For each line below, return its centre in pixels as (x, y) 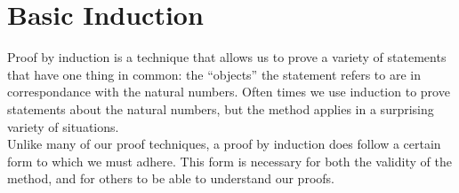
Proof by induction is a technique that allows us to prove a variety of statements (227, 57)
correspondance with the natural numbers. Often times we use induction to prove (229, 92)
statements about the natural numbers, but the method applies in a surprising (221, 108)
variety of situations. (63, 126)
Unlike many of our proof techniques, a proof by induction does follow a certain (224, 144)
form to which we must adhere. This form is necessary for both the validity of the (229, 161)
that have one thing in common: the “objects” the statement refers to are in (214, 74)
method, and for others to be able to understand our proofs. (171, 178)
